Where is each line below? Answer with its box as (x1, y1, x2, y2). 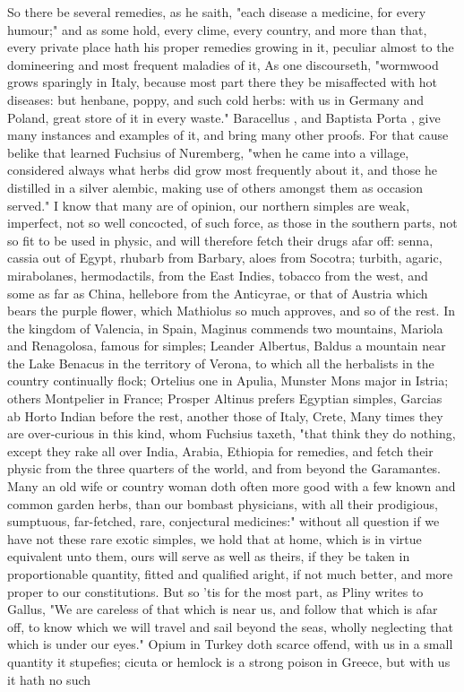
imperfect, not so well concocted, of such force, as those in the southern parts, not (7, 213, 458, 232)
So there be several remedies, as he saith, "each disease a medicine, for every (7, 3, 426, 21)
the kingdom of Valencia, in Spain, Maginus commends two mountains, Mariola (7, 318, 443, 337)
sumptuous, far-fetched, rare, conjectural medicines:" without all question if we (7, 512, 440, 531)
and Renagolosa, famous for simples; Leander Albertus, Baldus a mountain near (7, 336, 446, 355)
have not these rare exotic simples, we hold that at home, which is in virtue (7, 529, 422, 548)
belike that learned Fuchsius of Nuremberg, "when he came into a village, (7, 143, 409, 161)
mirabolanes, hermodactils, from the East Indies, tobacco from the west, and (7, 265, 428, 284)
